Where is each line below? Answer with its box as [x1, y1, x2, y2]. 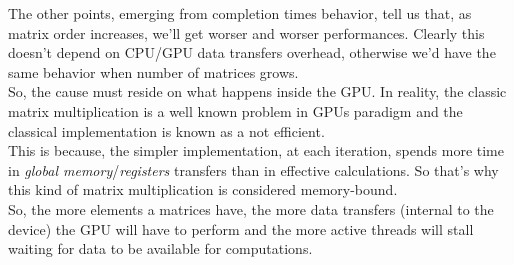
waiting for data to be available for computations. [8, 238, 313, 259]
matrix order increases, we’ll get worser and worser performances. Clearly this [8, 22, 485, 43]
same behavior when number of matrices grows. [8, 61, 299, 82]
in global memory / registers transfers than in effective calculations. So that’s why [8, 159, 499, 180]
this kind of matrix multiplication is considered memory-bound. [8, 179, 398, 200]
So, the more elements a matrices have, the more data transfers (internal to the [8, 198, 494, 219]
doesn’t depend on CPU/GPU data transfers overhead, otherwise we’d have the [8, 42, 496, 63]
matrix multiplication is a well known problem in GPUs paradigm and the [8, 100, 463, 121]
